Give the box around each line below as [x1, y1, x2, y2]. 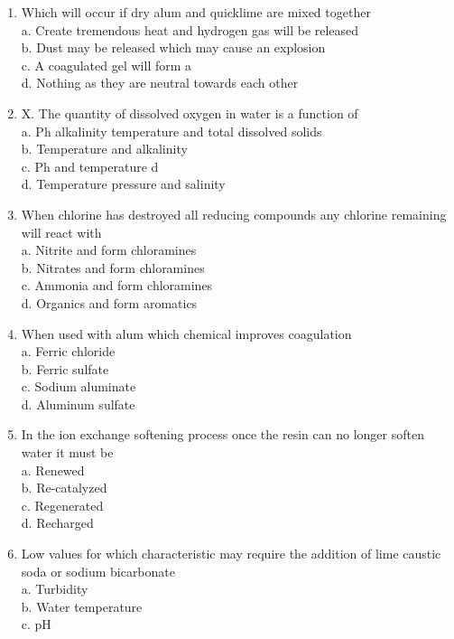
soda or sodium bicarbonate [21, 561, 175, 580]
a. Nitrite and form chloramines [21, 240, 197, 259]
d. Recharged [21, 513, 94, 532]
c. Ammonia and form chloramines [21, 276, 213, 295]
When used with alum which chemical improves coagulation [21, 324, 352, 343]
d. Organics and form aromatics [21, 293, 198, 312]
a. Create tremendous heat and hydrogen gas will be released [21, 20, 359, 39]
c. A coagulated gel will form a [21, 55, 192, 74]
